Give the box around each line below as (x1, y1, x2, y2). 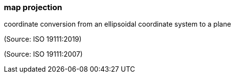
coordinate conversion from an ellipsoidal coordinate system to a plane (4, 20, 231, 29)
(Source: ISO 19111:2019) (4, 35, 82, 44)
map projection (4, 2, 62, 12)
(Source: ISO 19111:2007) (4, 50, 83, 59)
